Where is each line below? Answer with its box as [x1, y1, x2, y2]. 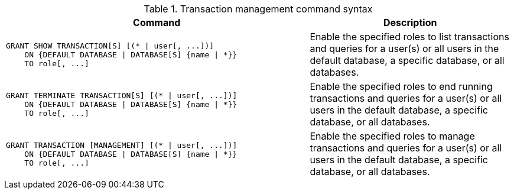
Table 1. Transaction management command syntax [144, 3, 373, 15]
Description [383, 17, 437, 28]
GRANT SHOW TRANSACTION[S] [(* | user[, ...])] [6, 41, 214, 50]
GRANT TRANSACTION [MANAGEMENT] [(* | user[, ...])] [6, 140, 238, 150]
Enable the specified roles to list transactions [310, 31, 509, 43]
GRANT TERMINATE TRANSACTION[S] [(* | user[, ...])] [6, 90, 238, 100]
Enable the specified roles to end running [310, 80, 493, 92]
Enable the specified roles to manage [310, 130, 475, 142]
